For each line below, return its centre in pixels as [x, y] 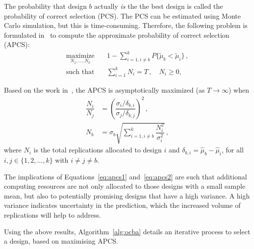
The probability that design [45, 6]
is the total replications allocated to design [98, 150]
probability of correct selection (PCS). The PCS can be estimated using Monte [122, 15]
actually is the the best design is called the [159, 6]
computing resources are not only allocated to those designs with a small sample [125, 186]
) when [239, 90]
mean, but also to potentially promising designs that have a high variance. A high [127, 195]
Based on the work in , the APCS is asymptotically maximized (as [104, 90]
